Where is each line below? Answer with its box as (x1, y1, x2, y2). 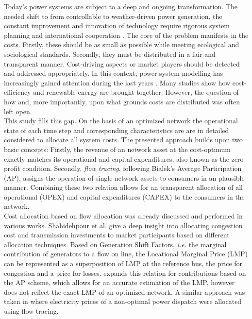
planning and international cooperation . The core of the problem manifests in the (4, 30, 249, 40)
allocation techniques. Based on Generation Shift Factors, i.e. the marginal (4, 239, 227, 249)
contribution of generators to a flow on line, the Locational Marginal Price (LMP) (4, 249, 248, 259)
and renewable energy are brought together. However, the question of (33, 87, 239, 97)
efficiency (4, 87, 31, 97)
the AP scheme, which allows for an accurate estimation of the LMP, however (4, 277, 235, 287)
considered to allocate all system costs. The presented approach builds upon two (4, 134, 243, 145)
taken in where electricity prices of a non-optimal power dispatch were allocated (4, 296, 242, 306)
